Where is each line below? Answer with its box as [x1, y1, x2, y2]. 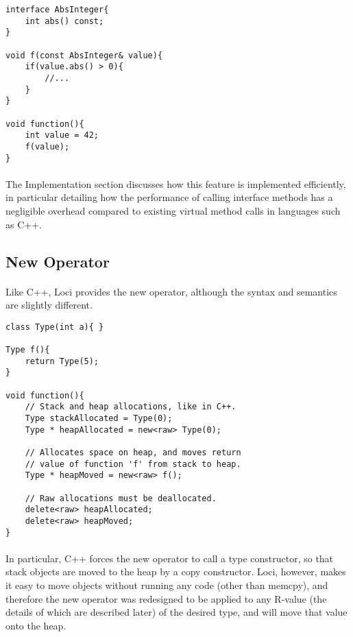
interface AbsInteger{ [5, 5, 109, 14]
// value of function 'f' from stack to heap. [25, 459, 241, 469]
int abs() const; [25, 16, 104, 26]
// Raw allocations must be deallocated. [25, 493, 217, 503]
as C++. [5, 217, 42, 231]
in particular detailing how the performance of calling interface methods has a [5, 190, 333, 204]
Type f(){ [5, 345, 50, 355]
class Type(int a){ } [5, 322, 104, 332]
